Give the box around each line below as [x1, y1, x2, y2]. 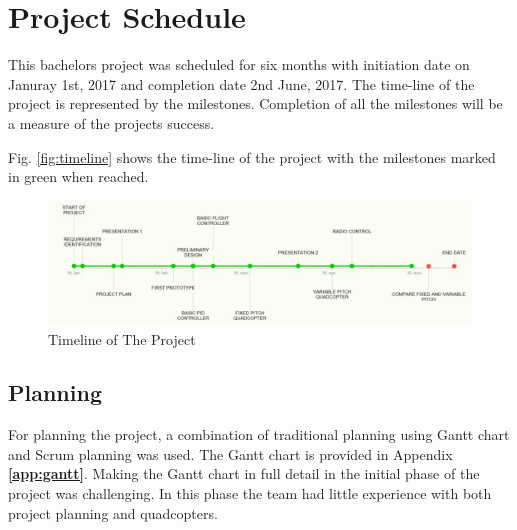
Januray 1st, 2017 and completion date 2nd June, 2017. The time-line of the [8, 73, 475, 94]
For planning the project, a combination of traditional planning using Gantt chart [8, 424, 510, 445]
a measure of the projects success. [8, 112, 215, 133]
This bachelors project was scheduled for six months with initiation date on [8, 54, 470, 75]
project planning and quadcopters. [8, 502, 218, 523]
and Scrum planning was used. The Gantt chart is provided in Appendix [8, 443, 453, 464]
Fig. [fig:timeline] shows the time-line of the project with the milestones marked [8, 146, 496, 167]
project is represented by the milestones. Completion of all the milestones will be [8, 93, 503, 114]
